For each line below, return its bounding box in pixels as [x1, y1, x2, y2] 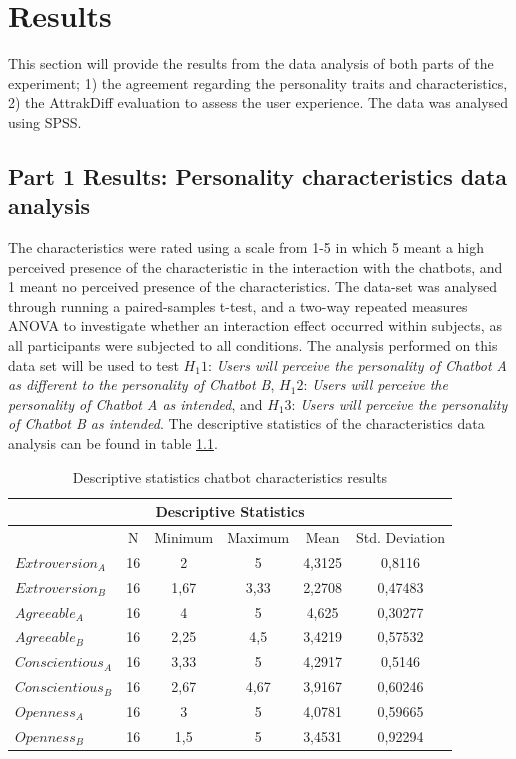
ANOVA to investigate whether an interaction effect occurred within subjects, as [8, 315, 502, 336]
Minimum [154, 527, 214, 548]
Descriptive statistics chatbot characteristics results [72, 466, 388, 487]
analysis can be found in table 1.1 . [8, 433, 218, 454]
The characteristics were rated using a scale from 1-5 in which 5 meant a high [8, 237, 485, 258]
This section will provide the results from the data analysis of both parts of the [8, 53, 494, 74]
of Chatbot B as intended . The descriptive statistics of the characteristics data [8, 413, 485, 434]
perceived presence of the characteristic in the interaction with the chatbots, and [8, 256, 503, 277]
